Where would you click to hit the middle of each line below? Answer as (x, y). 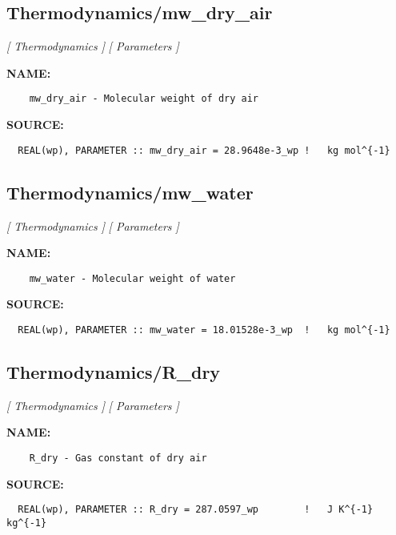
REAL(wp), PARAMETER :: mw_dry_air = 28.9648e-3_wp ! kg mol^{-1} (204, 150)
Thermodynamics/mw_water (130, 192)
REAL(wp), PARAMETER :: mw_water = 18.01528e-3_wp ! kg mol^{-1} (204, 330)
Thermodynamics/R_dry (114, 371)
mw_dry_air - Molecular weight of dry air (144, 99)
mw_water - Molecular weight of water (132, 278)
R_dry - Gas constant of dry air (118, 458)
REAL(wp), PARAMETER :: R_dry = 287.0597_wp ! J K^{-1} (196, 510)
